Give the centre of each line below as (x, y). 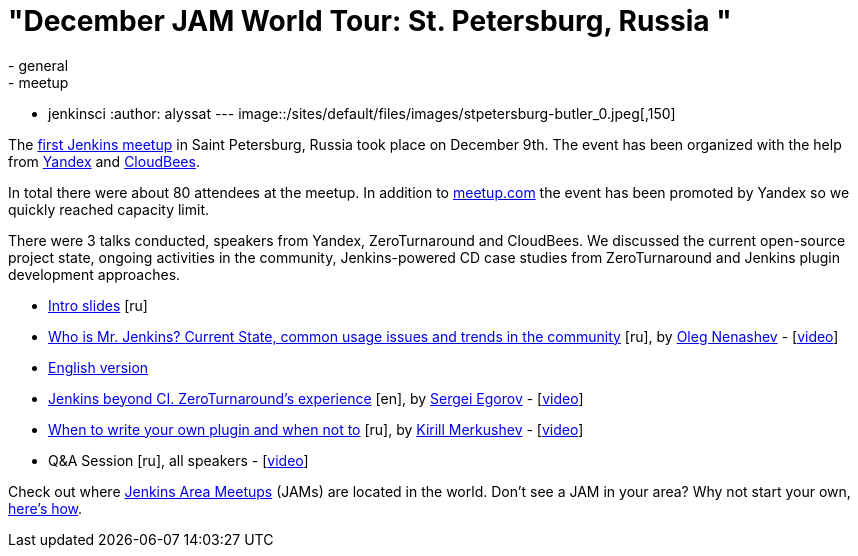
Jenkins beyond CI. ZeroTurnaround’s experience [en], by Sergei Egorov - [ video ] (316, 398)
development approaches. (94, 274)
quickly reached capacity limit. (108, 209)
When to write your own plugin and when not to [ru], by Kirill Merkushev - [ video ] (316, 429)
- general (38, 65)
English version (98, 367)
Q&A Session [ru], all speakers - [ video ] (178, 460)
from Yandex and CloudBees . (104, 161)
